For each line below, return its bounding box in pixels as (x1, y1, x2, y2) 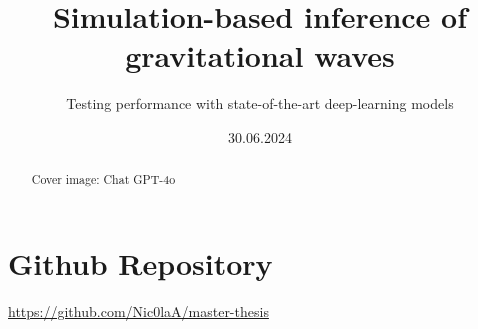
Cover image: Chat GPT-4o (31, 171, 176, 188)
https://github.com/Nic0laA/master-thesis (8, 300, 269, 321)
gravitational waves (125, 35, 395, 76)
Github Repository (8, 242, 273, 283)
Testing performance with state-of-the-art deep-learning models (66, 93, 454, 114)
